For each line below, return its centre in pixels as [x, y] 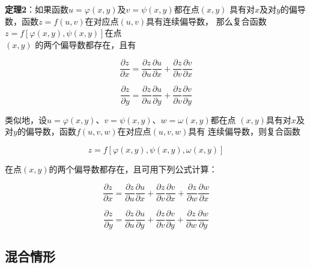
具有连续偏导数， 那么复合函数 [206, 21]
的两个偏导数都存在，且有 [86, 44]
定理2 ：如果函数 [37, 9]
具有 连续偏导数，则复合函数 [244, 131]
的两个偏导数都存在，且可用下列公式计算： [133, 169]
